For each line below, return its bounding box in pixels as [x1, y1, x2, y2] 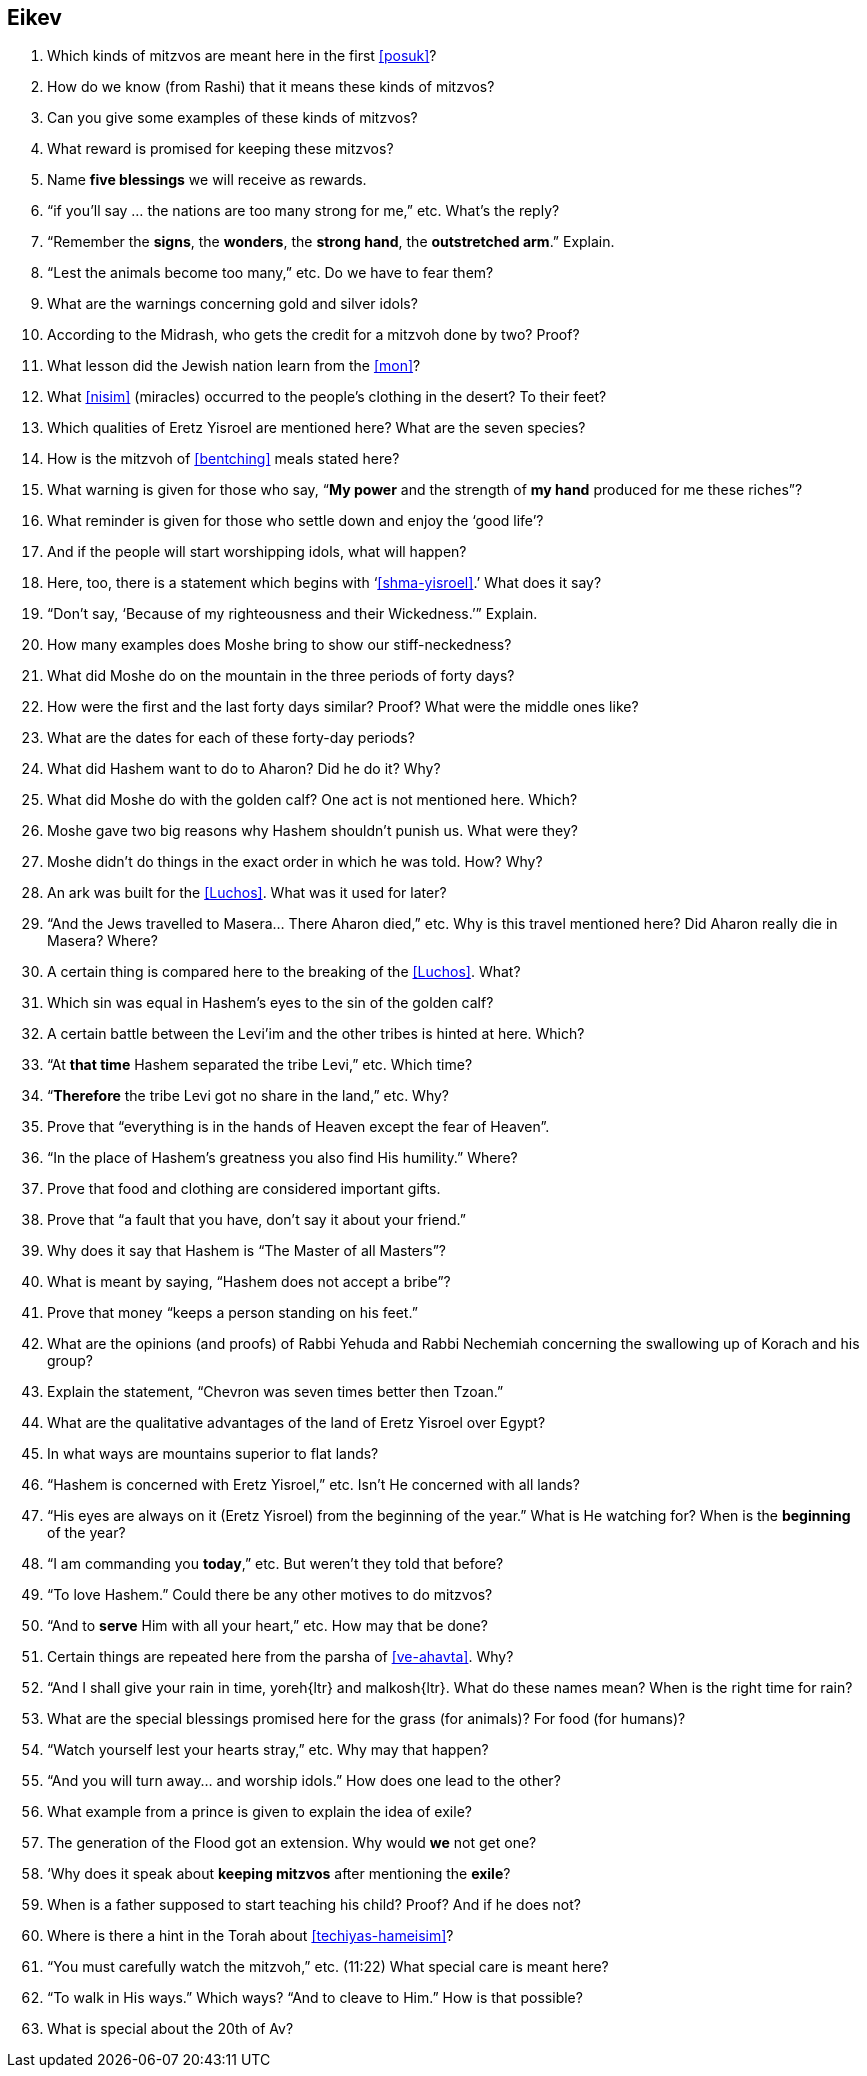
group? [47, 1352, 94, 1370]
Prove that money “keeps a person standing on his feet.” [47, 1304, 418, 1322]
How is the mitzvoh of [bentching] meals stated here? [47, 450, 400, 468]
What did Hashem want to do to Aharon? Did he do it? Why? [47, 760, 441, 778]
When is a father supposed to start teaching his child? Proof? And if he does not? [47, 1896, 581, 1914]
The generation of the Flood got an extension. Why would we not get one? [47, 1834, 537, 1852]
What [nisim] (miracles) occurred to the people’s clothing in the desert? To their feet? [47, 388, 607, 406]
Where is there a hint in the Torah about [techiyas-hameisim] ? [47, 1927, 454, 1945]
